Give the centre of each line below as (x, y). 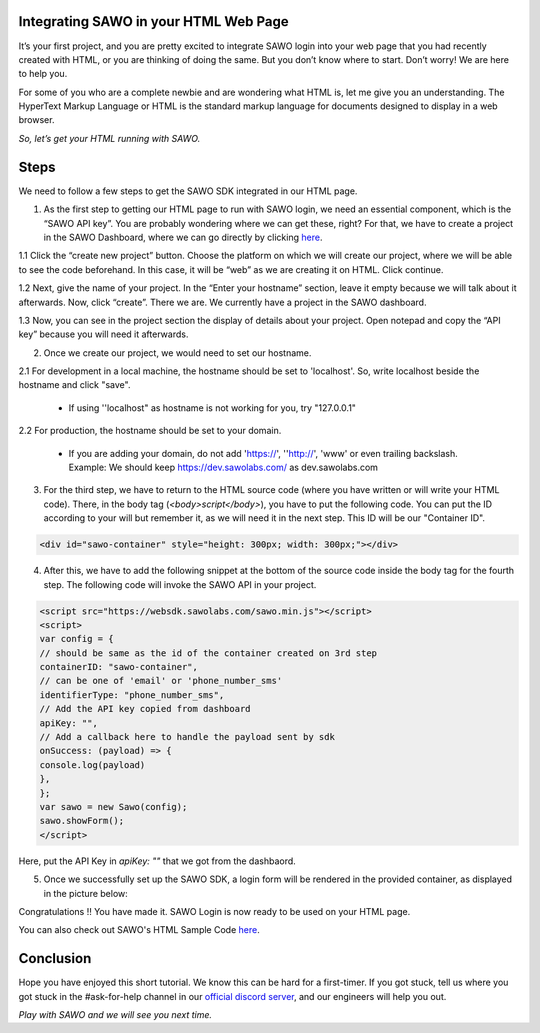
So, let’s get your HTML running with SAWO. (109, 138)
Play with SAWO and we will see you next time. (115, 1015)
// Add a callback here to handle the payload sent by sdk (187, 737)
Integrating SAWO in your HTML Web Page (153, 21)
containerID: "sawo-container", (119, 667)
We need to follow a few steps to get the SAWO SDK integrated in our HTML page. (188, 191)
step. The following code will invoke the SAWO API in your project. (180, 584)
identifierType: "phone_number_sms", (132, 694)
